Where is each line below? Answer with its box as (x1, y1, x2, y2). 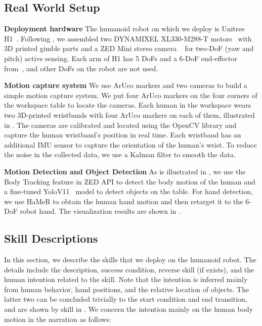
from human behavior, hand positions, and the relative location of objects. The (4, 284, 249, 294)
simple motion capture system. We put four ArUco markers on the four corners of (4, 89, 257, 100)
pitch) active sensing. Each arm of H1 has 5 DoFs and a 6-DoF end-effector (4, 53, 237, 63)
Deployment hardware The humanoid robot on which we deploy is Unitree (4, 23, 245, 34)
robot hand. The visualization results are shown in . (20, 206, 181, 216)
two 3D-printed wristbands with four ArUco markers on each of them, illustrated (4, 109, 255, 120)
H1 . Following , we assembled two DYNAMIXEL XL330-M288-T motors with (4, 33, 252, 43)
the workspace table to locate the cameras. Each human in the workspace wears (4, 100, 251, 110)
